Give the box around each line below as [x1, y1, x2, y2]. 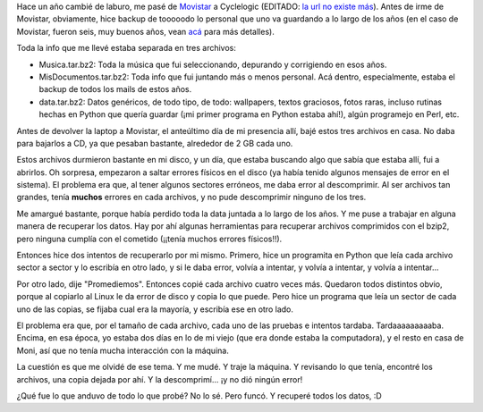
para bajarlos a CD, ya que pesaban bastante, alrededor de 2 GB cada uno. [16, 138, 293, 148]
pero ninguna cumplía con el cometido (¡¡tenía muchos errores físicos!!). [16, 233, 283, 244]
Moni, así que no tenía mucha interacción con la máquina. [16, 345, 230, 356]
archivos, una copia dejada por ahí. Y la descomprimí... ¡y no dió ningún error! [16, 374, 303, 384]
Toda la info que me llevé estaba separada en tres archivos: [16, 43, 236, 54]
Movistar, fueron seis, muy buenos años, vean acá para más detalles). [16, 26, 275, 37]
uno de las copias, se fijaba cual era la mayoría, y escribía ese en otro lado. [16, 304, 294, 315]
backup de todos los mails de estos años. [38, 84, 192, 95]
